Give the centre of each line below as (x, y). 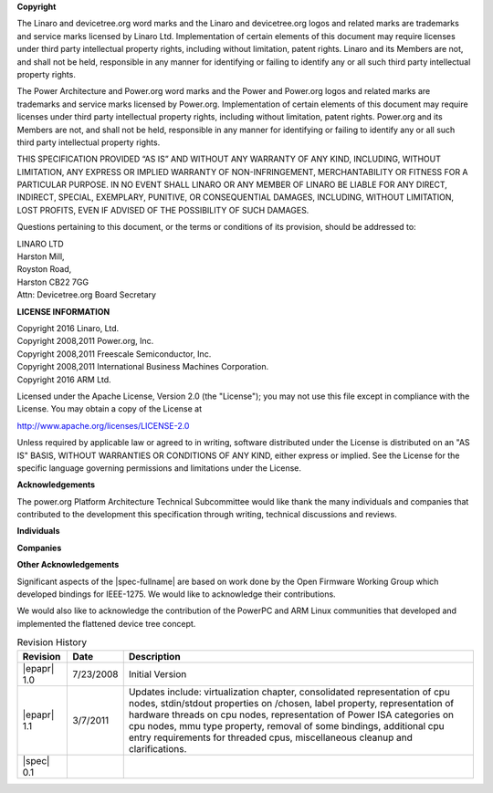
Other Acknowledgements (68, 565)
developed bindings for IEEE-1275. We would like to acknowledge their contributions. (177, 594)
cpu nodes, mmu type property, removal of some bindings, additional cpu (286, 725)
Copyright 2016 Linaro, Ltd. (68, 328)
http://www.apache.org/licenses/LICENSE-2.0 (103, 425)
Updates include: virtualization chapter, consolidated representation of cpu (289, 692)
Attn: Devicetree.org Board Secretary (87, 295)
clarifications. (157, 748)
